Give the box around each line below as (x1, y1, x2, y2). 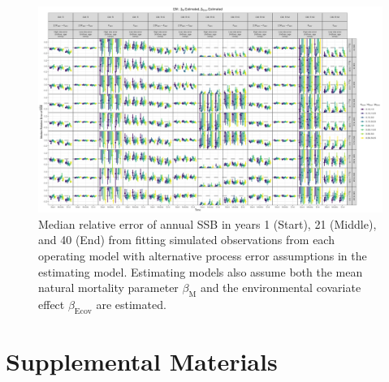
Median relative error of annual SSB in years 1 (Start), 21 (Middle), (38, 215, 377, 232)
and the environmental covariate (200, 279, 361, 296)
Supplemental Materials (6, 344, 278, 377)
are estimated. (96, 296, 166, 312)
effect (38, 296, 65, 312)
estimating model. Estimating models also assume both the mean (38, 263, 363, 280)
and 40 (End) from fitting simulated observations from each (38, 231, 335, 248)
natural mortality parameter (38, 279, 179, 296)
